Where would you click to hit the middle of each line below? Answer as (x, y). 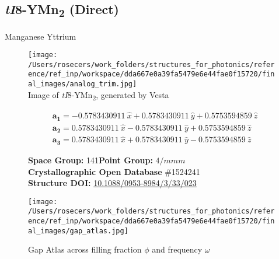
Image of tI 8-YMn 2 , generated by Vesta (99, 95)
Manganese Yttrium (41, 36)
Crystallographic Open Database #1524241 (114, 171)
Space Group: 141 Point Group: (90, 160)
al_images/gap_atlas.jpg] (78, 231)
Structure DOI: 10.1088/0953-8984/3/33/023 (112, 183)
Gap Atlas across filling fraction (85, 249)
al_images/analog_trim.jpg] (83, 84)
